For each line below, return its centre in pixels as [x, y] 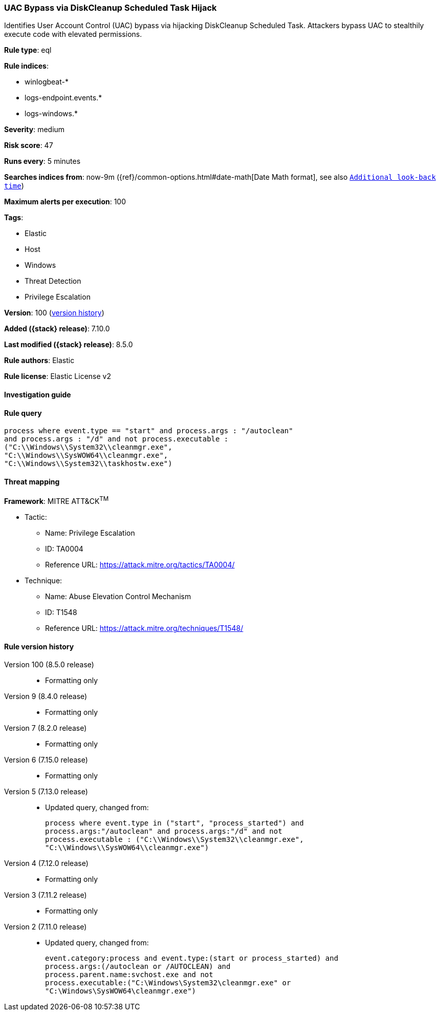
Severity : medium [35, 130]
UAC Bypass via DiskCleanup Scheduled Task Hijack [111, 8]
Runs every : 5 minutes [42, 161]
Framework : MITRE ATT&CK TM [57, 501]
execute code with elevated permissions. [73, 34]
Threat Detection [53, 281]
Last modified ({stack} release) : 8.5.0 [69, 345]
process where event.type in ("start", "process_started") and [174, 823]
